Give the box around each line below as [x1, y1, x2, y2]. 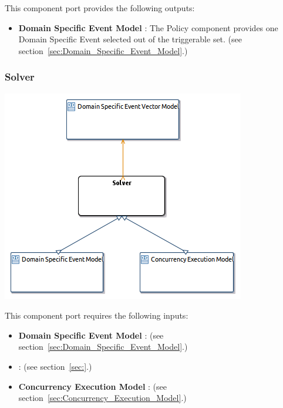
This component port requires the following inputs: [5, 309, 188, 322]
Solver [5, 69, 35, 84]
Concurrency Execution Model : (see [18, 380, 167, 392]
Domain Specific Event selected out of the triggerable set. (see [18, 33, 242, 45]
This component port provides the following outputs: [5, 2, 195, 14]
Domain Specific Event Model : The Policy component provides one [18, 21, 278, 34]
